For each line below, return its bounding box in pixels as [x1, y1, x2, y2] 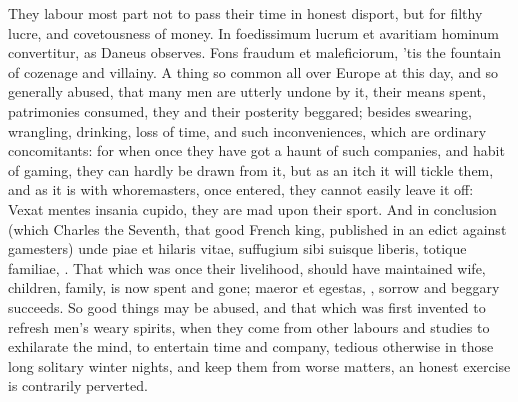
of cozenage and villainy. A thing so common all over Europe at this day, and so [8, 61, 499, 82]
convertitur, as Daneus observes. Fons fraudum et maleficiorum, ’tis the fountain [8, 42, 502, 63]
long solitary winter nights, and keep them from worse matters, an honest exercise [8, 355, 511, 376]
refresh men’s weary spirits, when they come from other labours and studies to [8, 316, 490, 337]
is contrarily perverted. [8, 375, 148, 396]
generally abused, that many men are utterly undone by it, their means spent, [8, 81, 486, 102]
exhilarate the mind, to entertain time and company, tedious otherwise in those [8, 336, 494, 357]
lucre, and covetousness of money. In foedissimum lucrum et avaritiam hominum [8, 22, 499, 43]
